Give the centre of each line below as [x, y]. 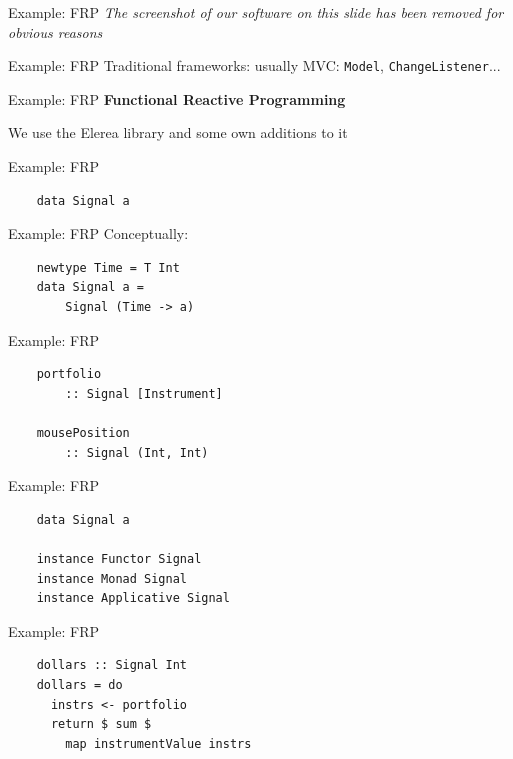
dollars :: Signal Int [111, 665]
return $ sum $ [101, 724]
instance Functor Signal [119, 558]
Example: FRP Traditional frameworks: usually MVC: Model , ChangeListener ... [254, 65]
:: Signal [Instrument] [144, 393]
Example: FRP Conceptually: [98, 233]
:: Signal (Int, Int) [137, 452]
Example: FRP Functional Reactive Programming [177, 98]
